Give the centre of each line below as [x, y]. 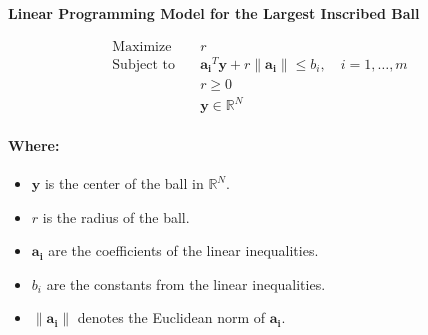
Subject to [143, 64]
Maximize [142, 46]
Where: [34, 144]
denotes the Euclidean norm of [171, 317]
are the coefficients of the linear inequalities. [183, 250]
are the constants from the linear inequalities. [186, 283]
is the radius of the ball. [116, 216]
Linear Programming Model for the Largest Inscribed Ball [214, 13]
